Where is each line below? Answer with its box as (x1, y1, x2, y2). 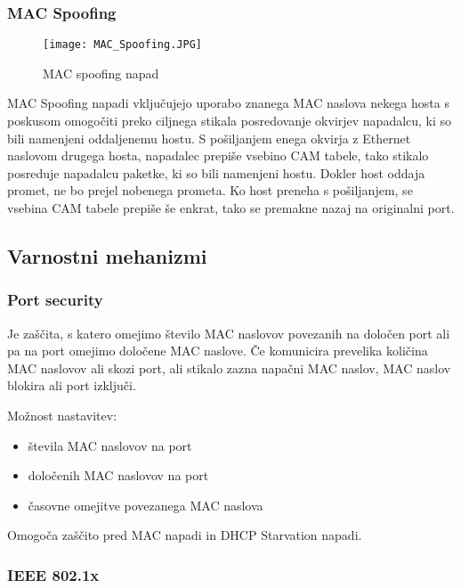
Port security (7, 289, 103, 311)
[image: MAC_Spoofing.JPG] (43, 38, 202, 52)
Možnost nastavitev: (7, 406, 117, 424)
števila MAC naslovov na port (28, 436, 192, 454)
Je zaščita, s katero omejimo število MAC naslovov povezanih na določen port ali (7, 323, 450, 342)
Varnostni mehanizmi (7, 242, 207, 270)
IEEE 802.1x (7, 563, 100, 585)
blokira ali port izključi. (7, 376, 136, 395)
